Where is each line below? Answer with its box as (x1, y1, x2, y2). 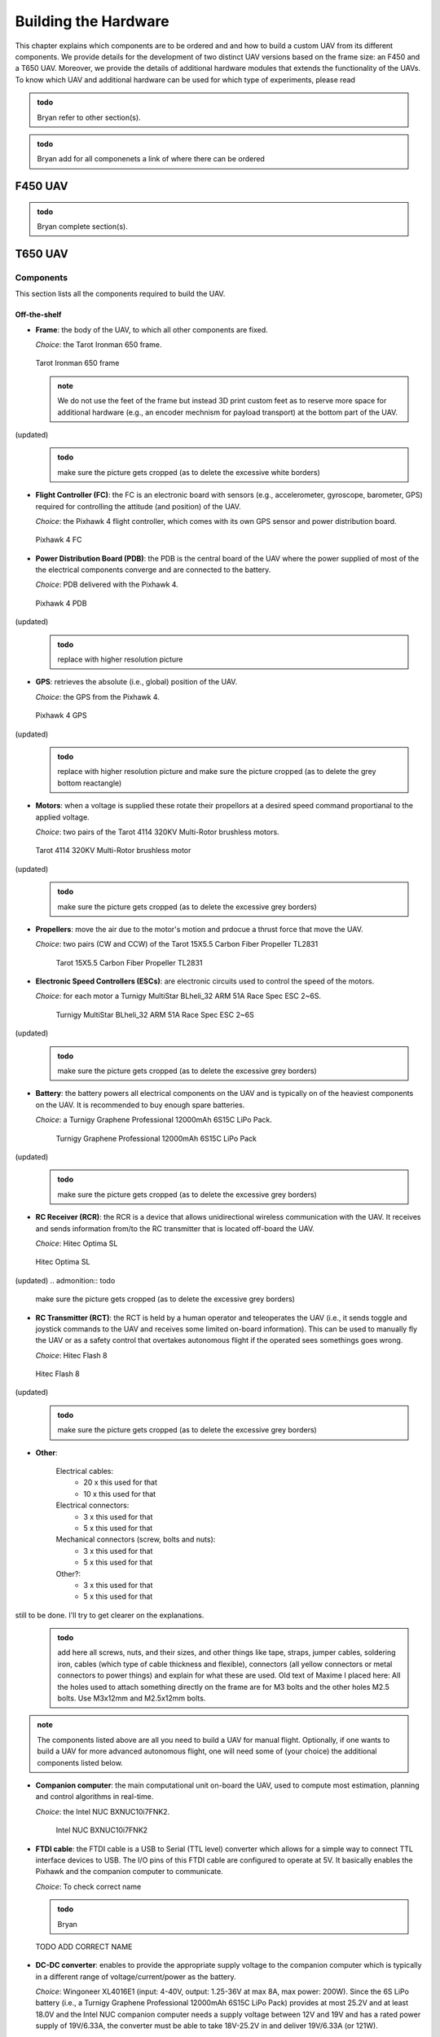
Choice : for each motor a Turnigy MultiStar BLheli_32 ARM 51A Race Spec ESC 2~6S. (35, 991, 322, 1001)
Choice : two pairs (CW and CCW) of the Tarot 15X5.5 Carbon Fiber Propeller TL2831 (35, 939, 319, 949)
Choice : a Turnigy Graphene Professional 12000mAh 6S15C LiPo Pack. (35, 1115, 272, 1124)
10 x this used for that (83, 1489, 156, 1498)
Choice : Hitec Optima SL (35, 1238, 118, 1248)
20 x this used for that (83, 1477, 158, 1487)
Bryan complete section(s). (37, 222, 128, 231)
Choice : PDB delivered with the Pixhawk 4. (35, 579, 178, 590)
